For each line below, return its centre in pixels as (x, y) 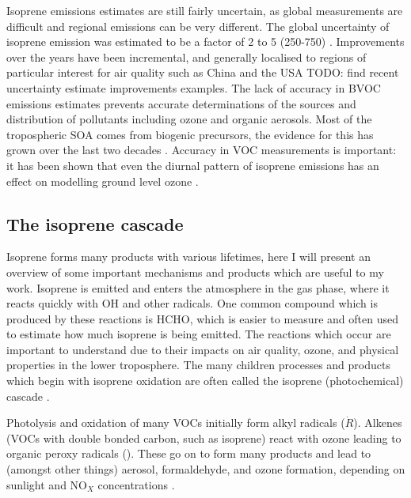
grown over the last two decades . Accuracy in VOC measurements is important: (202, 150)
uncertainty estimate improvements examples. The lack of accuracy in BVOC (194, 87)
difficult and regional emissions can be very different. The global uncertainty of (198, 26)
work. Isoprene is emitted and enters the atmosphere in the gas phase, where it (198, 287)
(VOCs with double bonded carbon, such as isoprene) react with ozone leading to (204, 438)
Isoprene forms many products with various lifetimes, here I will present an (188, 257)
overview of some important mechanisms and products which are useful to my (195, 272)
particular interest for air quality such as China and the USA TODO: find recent (203, 72)
